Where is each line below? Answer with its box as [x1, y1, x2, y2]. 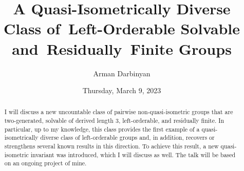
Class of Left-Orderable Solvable [4, 18, 240, 39]
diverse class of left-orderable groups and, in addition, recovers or [40, 133, 215, 142]
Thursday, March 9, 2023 [82, 85, 161, 96]
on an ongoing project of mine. [4, 159, 87, 167]
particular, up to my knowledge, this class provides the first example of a [4, 124, 200, 133]
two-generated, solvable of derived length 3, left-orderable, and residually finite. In [4, 116, 224, 125]
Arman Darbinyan [93, 68, 151, 78]
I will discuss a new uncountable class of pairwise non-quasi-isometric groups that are [4, 108, 233, 116]
